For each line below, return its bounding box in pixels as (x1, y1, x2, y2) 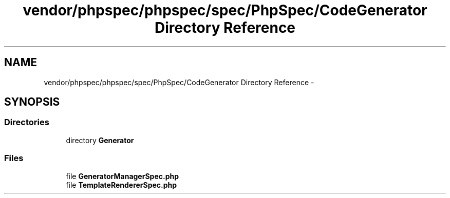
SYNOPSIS (4, 95, 60, 109)
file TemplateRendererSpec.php (66, 180, 177, 189)
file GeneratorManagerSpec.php (66, 171, 179, 181)
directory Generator (66, 135, 134, 145)
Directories (4, 117, 49, 128)
